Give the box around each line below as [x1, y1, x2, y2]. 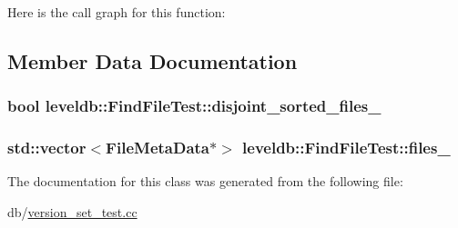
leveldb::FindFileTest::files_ [242, 136, 451, 159]
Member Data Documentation [7, 46, 298, 74]
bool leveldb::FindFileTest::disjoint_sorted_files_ [7, 94, 382, 117]
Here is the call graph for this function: [7, 3, 226, 21]
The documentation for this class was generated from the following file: [7, 172, 403, 191]
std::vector [7, 136, 87, 159]
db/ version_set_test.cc [7, 203, 137, 222]
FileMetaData [106, 136, 209, 159]
